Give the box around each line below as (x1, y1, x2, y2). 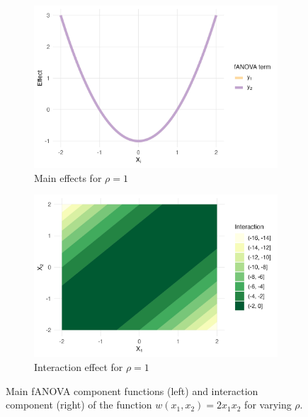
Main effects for (34, 170, 102, 185)
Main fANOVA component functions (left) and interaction (6, 383, 258, 398)
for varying (244, 397, 292, 412)
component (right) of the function (6, 397, 152, 412)
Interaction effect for (34, 360, 123, 374)
